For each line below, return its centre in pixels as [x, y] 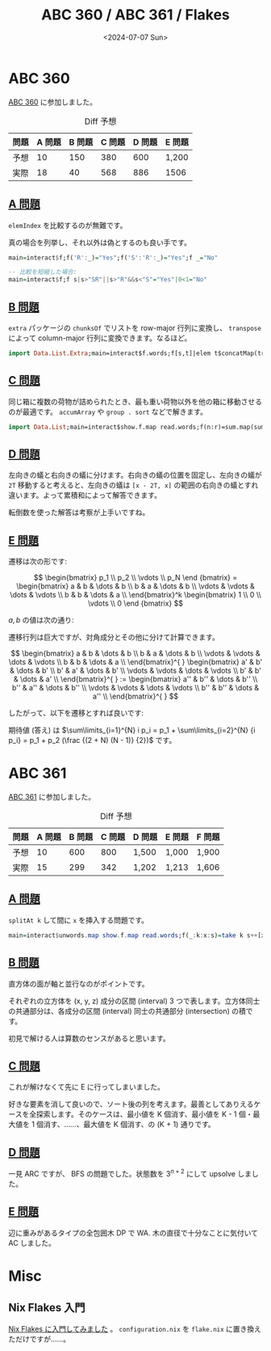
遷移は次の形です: [38, 562]
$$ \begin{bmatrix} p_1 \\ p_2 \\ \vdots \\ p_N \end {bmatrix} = [135, 578]
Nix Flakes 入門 [47, 1308]
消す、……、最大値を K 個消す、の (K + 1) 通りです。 [129, 1125]
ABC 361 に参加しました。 [52, 797]
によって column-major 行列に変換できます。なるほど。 [100, 338]
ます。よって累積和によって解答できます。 [92, 496]
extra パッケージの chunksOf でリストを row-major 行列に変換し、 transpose [135, 327]
